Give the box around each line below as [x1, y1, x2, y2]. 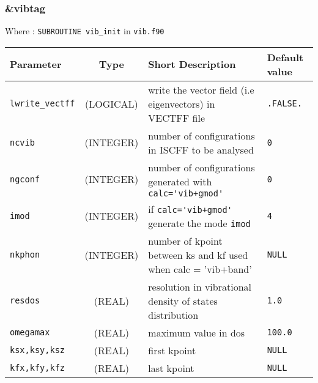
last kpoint [148, 360, 194, 375]
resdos [10, 296, 40, 306]
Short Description [148, 57, 236, 72]
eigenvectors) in [148, 96, 215, 111]
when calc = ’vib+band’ [148, 261, 252, 276]
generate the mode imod [148, 215, 251, 230]
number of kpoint [148, 233, 223, 248]
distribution [148, 307, 199, 322]
